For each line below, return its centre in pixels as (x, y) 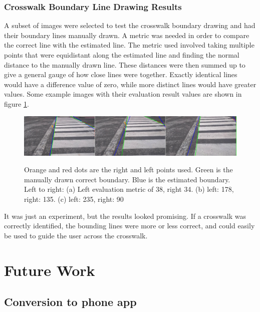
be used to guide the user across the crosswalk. (76, 235)
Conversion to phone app (70, 302)
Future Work (50, 270)
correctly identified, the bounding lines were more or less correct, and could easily (129, 226)
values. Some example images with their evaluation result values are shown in (123, 94)
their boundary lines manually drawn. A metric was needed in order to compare (127, 35)
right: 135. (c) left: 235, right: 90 (74, 199)
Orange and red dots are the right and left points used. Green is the (128, 170)
